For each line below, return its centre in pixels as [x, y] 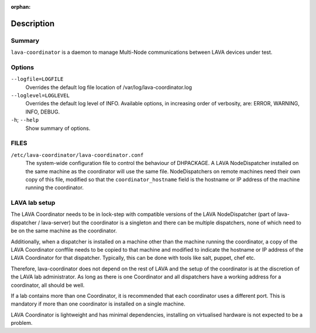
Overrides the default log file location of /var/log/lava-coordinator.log [109, 87]
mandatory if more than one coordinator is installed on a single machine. [98, 304]
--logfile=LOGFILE [37, 79]
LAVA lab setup [33, 203]
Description [33, 23]
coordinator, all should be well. [48, 285]
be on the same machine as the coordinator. [64, 231]
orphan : [21, 7]
